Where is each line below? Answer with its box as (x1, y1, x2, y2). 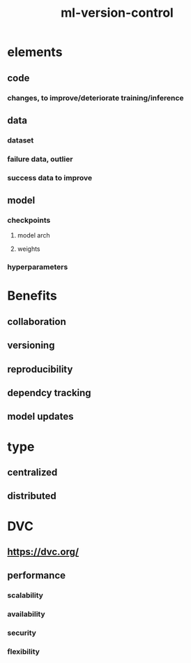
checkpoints (7, 215, 51, 225)
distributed (7, 490, 57, 502)
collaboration (7, 316, 66, 328)
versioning (7, 340, 55, 351)
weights (17, 245, 40, 253)
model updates (7, 411, 74, 423)
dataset (7, 135, 34, 145)
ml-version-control (60, 5, 174, 21)
